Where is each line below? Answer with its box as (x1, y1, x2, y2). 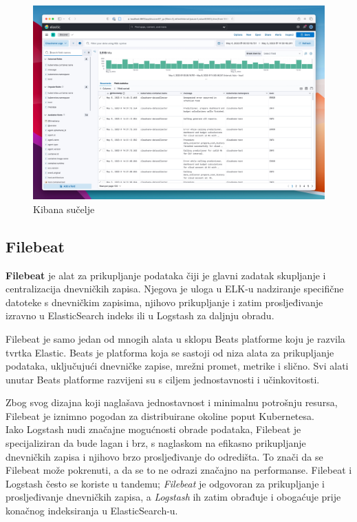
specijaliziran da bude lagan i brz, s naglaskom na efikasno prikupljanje (6, 436, 306, 450)
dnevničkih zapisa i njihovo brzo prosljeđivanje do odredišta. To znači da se (6, 449, 323, 463)
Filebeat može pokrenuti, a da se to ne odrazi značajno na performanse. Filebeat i (6, 463, 352, 477)
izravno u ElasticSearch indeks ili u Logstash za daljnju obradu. (6, 308, 274, 323)
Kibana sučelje (33, 201, 95, 216)
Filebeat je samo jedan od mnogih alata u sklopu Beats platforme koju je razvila (6, 331, 345, 345)
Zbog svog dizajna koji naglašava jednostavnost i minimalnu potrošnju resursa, (6, 395, 338, 410)
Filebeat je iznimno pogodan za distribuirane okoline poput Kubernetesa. (6, 408, 314, 423)
